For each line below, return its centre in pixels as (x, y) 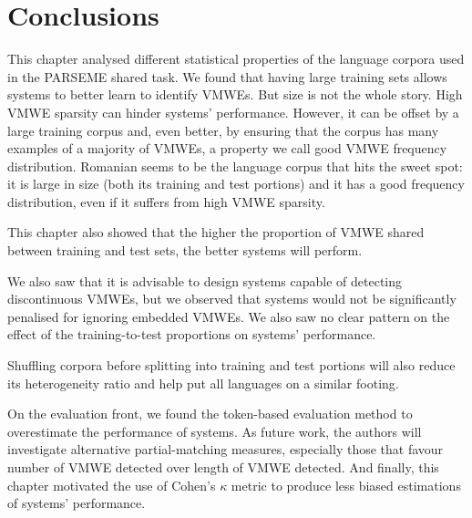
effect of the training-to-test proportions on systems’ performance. (192, 334)
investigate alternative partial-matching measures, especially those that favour (226, 449)
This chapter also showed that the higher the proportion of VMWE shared (216, 232)
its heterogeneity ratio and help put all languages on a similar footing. (203, 383)
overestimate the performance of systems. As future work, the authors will (215, 431)
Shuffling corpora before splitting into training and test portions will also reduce (231, 365)
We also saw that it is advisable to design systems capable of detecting (205, 280)
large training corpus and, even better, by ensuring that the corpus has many (223, 130)
